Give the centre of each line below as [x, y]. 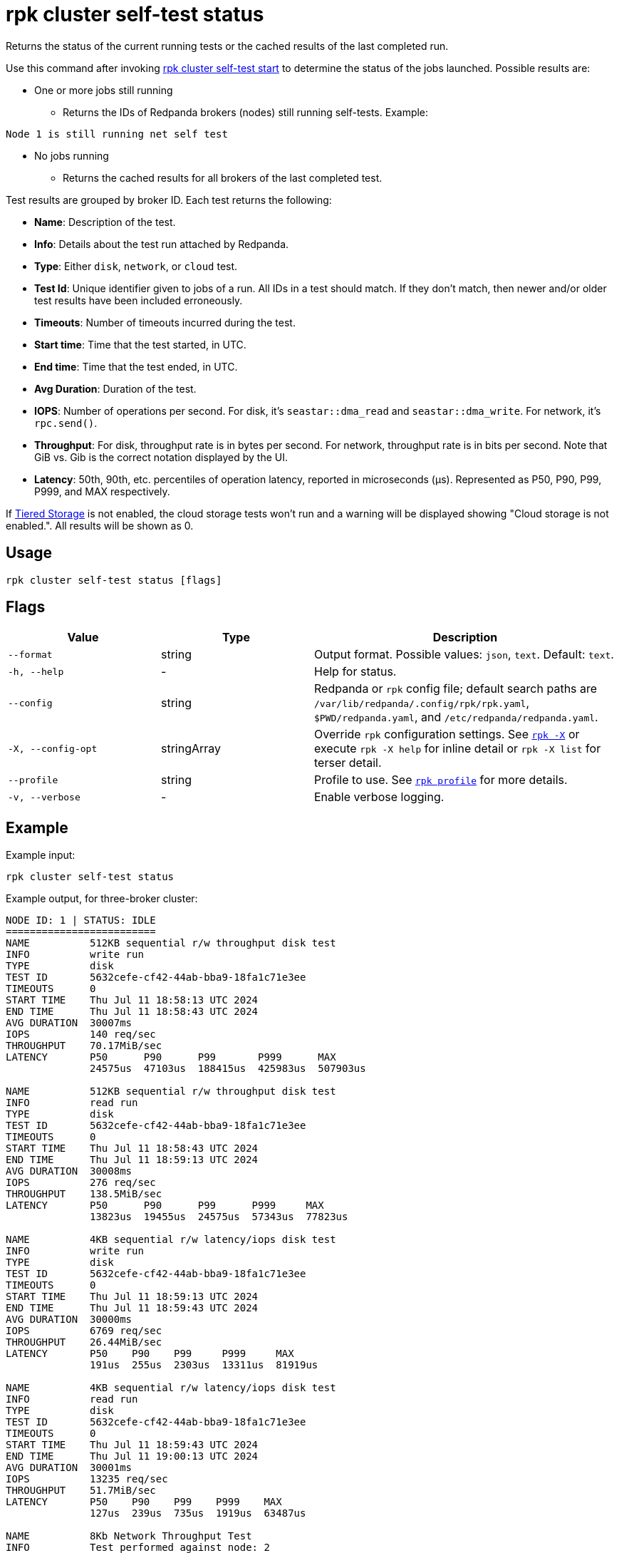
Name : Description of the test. [105, 222]
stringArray [191, 749]
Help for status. [355, 672]
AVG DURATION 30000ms [69, 1320]
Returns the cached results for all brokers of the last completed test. [223, 177]
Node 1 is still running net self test [117, 134]
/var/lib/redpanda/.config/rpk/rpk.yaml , [422, 703]
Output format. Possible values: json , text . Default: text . [464, 655]
